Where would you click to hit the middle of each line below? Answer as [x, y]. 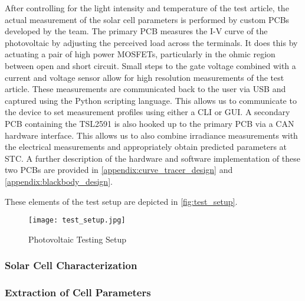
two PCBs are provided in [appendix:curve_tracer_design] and [119, 170]
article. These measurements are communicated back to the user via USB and [145, 89]
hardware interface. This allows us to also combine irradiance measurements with [151, 135]
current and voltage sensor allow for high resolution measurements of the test [145, 77]
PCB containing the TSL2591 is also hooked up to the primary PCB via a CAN [150, 123]
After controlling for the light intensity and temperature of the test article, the [147, 8]
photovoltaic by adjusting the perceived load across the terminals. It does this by [151, 42]
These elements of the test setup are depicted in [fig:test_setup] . [121, 201]
